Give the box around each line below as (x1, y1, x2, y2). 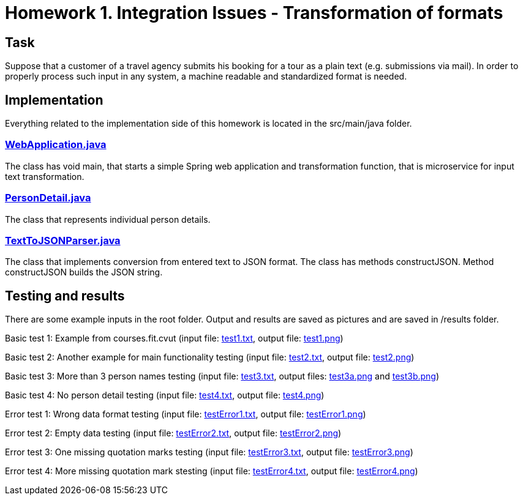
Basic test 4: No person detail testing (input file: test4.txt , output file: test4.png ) (5, 390, 325, 401)
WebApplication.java (5, 138, 107, 151)
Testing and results (5, 288, 125, 304)
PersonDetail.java (5, 192, 91, 204)
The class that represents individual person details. (5, 214, 211, 225)
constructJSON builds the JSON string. (5, 267, 163, 278)
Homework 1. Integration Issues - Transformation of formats (5, 2, 503, 23)
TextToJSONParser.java (5, 234, 121, 247)
